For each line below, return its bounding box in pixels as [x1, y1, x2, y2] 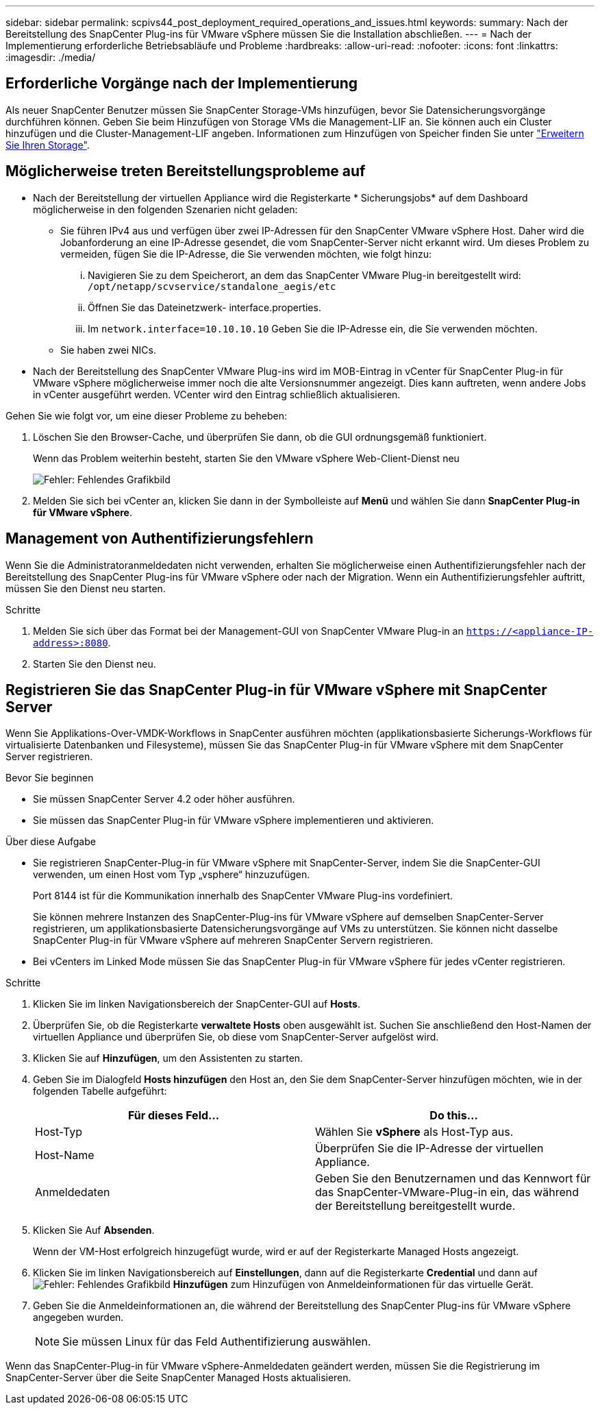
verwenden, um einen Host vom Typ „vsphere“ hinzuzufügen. [33, 868, 310, 881]
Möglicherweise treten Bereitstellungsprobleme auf [5, 162, 366, 180]
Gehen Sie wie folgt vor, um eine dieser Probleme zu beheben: [5, 409, 288, 422]
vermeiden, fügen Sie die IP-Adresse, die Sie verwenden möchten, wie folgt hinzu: [60, 247, 432, 260]
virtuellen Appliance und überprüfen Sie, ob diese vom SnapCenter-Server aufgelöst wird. [33, 1031, 439, 1043]
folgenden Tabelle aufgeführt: [33, 1085, 167, 1097]
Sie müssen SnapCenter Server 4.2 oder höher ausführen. [33, 793, 295, 805]
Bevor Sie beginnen [5, 772, 94, 784]
